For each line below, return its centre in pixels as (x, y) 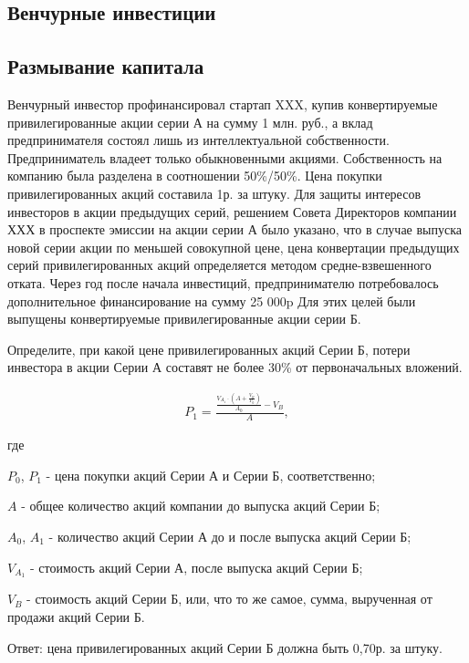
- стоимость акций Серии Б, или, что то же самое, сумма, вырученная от (229, 599)
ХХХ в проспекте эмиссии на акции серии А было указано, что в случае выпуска (235, 229)
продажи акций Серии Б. (76, 616)
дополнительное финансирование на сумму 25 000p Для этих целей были (212, 300)
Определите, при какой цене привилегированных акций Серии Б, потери (209, 349)
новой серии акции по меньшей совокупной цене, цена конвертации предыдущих (234, 247)
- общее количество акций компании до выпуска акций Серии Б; (201, 506)
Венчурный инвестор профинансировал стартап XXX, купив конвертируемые (223, 104)
